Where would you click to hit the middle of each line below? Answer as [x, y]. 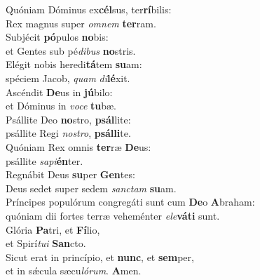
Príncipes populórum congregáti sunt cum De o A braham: [130, 202]
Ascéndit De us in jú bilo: [59, 92]
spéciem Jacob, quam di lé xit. [68, 78]
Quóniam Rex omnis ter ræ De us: [78, 146]
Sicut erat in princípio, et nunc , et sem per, [100, 256]
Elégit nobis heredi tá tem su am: [74, 64]
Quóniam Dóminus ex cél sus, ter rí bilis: [89, 9]
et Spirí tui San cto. [46, 243]
